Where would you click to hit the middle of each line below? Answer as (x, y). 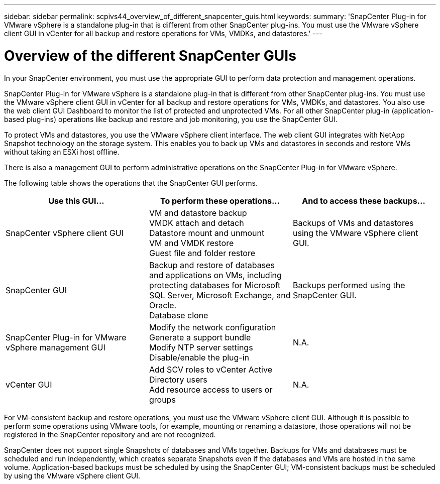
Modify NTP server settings (201, 347)
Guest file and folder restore (202, 253)
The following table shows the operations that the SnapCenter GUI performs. (131, 183)
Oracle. (163, 305)
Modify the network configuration (212, 327)
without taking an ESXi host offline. (62, 152)
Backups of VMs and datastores (353, 223)
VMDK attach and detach (196, 223)
